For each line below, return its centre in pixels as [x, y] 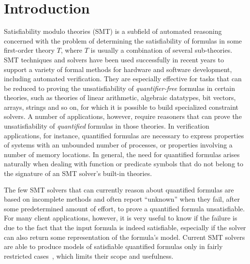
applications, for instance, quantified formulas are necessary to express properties [124, 135]
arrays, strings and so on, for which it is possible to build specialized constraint [121, 107]
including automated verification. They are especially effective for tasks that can [123, 79]
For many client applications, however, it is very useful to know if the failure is [121, 218]
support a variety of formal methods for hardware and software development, [118, 69]
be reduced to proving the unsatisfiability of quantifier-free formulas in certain [120, 88]
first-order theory [29, 50]
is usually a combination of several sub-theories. [162, 50]
